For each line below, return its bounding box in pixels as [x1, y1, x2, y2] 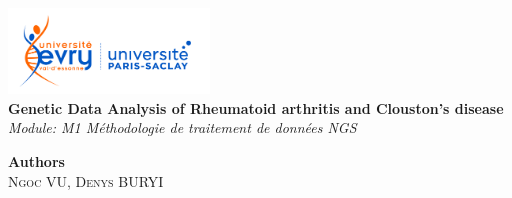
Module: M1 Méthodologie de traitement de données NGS [8, 117, 357, 138]
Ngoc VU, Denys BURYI [8, 170, 164, 191]
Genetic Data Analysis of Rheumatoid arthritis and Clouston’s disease [8, 97, 504, 118]
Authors [8, 151, 65, 171]
